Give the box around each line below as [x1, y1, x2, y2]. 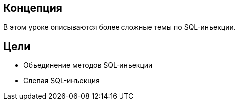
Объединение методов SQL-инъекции [23, 61, 153, 70]
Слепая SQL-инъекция [23, 76, 100, 85]
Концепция [3, 2, 62, 14]
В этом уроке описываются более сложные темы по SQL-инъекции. [3, 23, 236, 32]
